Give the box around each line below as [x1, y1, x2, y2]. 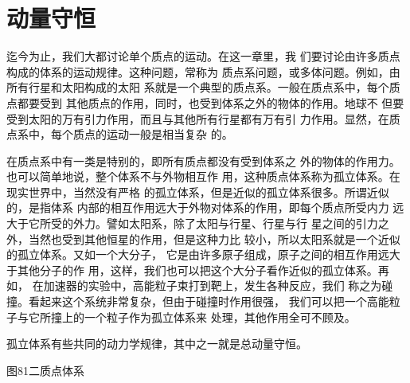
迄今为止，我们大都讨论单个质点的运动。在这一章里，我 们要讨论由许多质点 [6, 48, 400, 64]
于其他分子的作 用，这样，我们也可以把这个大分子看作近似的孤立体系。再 [6, 261, 389, 278]
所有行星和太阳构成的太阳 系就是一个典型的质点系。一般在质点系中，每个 [6, 79, 389, 96]
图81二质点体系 [6, 362, 84, 378]
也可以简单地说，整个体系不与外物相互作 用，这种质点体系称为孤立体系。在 [6, 168, 400, 185]
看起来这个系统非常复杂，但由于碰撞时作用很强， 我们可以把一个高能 [28, 293, 389, 310]
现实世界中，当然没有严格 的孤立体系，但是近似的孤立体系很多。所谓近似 [6, 183, 389, 200]
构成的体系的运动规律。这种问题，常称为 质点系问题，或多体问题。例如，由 [6, 63, 400, 80]
